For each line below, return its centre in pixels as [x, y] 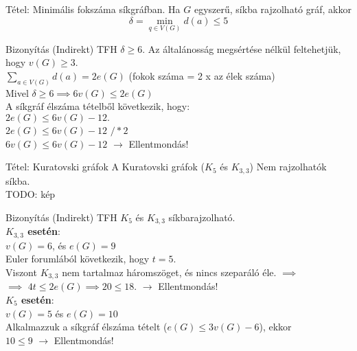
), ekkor [275, 327]
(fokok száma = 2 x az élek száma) [202, 76]
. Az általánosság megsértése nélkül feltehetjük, [242, 48]
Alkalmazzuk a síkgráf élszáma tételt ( [87, 327]
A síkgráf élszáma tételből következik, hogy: [98, 106]
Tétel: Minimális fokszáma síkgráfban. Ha [93, 9]
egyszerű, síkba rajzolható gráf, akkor [273, 9]
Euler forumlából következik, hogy [78, 259]
